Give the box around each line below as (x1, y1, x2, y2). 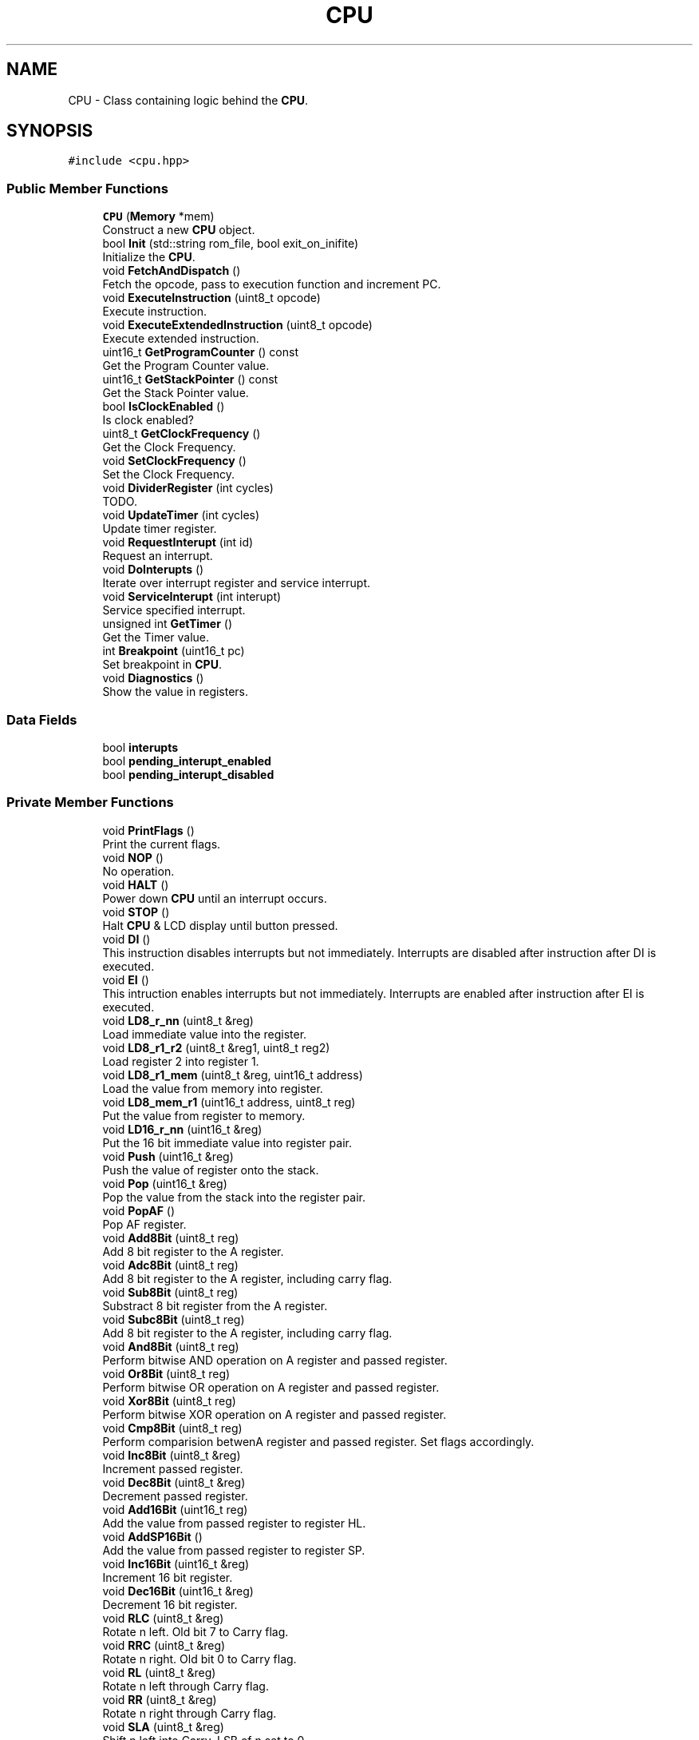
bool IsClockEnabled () (102, 399, 225, 414)
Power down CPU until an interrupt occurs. (102, 891, 327, 905)
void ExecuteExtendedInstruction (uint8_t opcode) (102, 318, 373, 332)
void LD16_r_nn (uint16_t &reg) (102, 1122, 263, 1136)
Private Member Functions (6, 794, 174, 811)
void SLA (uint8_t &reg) (102, 1719, 224, 1734)
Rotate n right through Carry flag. (102, 1706, 277, 1720)
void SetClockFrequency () (102, 454, 247, 468)
